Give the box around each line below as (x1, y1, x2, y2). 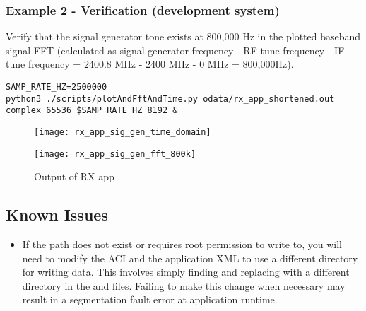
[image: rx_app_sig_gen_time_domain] (34, 127, 211, 137)
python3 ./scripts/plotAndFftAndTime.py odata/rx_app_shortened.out (6, 93, 335, 104)
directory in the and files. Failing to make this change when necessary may (22, 278, 346, 293)
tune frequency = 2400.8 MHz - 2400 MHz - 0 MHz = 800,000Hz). (6, 57, 294, 71)
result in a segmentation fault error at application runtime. (22, 292, 278, 307)
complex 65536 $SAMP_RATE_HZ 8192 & (6, 105, 178, 116)
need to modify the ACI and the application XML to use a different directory (22, 250, 358, 265)
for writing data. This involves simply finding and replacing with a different (22, 264, 350, 279)
